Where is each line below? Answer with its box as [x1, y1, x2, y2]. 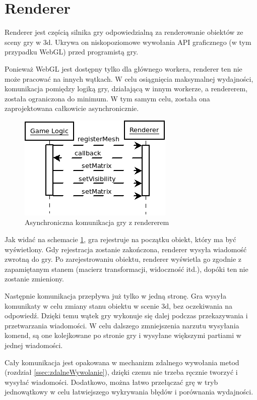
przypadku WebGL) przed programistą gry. [5, 46, 139, 57]
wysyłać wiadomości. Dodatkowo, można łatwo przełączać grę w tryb [5, 376, 218, 387]
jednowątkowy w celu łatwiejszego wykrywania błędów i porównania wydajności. [5, 386, 253, 397]
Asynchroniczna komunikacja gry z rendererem [25, 217, 169, 227]
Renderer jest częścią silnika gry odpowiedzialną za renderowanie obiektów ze [5, 27, 243, 37]
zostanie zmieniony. [5, 273, 64, 284]
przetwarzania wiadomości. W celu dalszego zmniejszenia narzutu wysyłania [5, 320, 239, 330]
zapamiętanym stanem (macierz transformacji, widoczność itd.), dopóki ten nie [5, 263, 248, 274]
